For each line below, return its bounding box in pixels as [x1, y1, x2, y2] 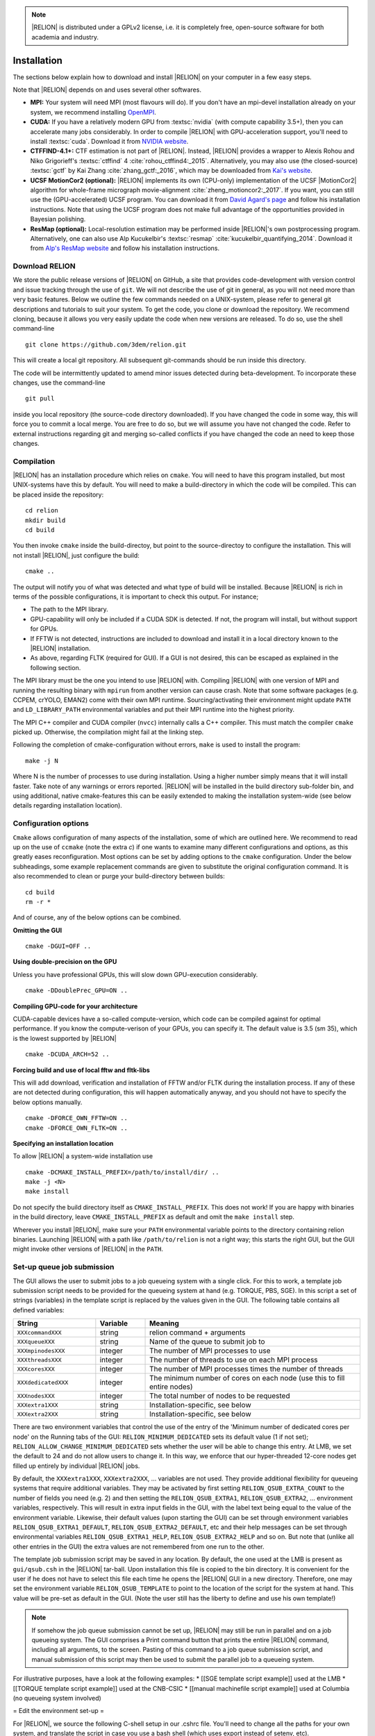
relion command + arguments [149, 1328, 246, 1337]
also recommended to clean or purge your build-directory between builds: [12, 872, 225, 880]
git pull [25, 394, 55, 403]
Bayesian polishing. [30, 215, 86, 224]
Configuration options [12, 819, 90, 828]
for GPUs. [30, 625, 58, 633]
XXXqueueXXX [17, 1337, 55, 1345]
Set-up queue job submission [12, 1262, 115, 1272]
